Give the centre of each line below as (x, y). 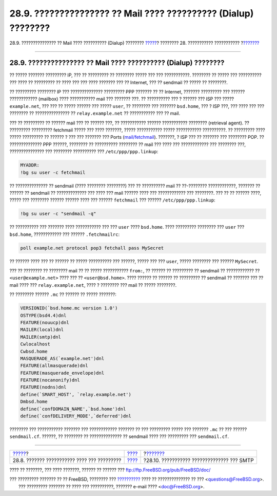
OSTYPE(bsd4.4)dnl (43, 315)
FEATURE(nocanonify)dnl (50, 380)
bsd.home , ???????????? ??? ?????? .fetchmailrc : (65, 234)
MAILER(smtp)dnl (41, 337)
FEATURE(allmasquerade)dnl (54, 366)
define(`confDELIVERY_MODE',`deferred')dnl (76, 416)
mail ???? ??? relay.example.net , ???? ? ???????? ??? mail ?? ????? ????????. (93, 285)
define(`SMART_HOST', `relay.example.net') (76, 394)
